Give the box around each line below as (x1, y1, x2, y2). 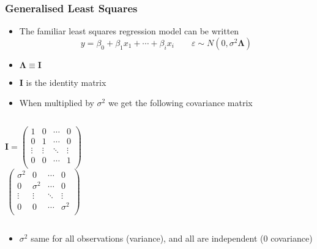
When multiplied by (19, 96, 94, 109)
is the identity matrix (26, 75, 106, 88)
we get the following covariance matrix (108, 96, 253, 109)
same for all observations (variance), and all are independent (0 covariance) (31, 231, 313, 244)
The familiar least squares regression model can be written (19, 25, 239, 37)
